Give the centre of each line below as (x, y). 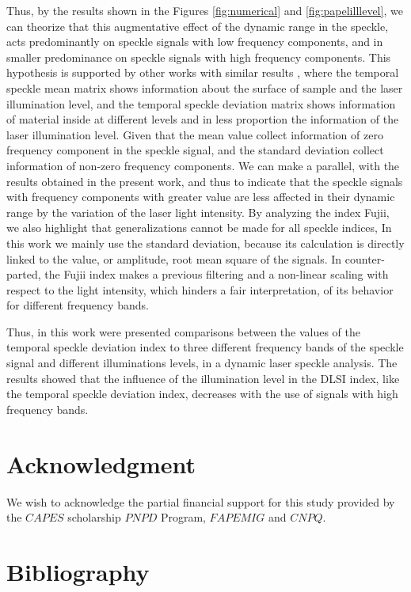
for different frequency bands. (78, 305)
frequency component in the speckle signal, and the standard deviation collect (195, 150)
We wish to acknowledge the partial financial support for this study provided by (201, 501)
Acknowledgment (101, 463)
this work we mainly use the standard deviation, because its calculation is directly (205, 243)
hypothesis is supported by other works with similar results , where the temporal (203, 72)
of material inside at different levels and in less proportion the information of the (203, 119)
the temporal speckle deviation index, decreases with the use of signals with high (202, 394)
